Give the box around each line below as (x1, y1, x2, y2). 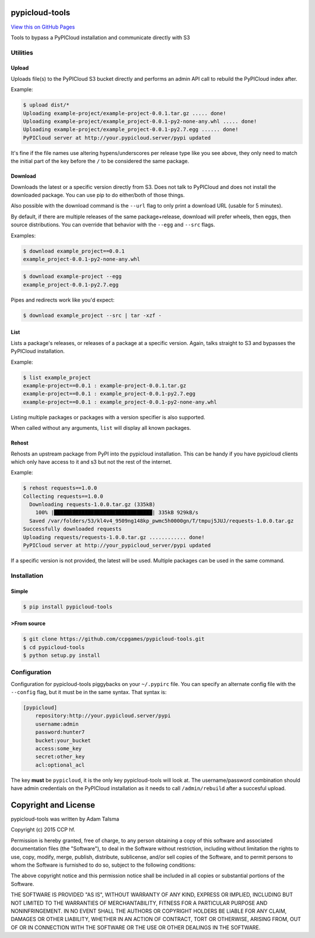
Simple (10, 588, 29, 595)
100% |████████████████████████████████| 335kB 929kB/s (35, 509, 199, 516)
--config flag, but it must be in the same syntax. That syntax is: (10, 689, 167, 696)
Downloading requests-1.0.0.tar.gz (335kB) (29, 501, 156, 508)
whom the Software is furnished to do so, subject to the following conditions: (10, 861, 196, 868)
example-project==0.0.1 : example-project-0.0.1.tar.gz (23, 382, 187, 389)
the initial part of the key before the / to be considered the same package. (10, 158, 190, 165)
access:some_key (35, 745, 82, 751)
